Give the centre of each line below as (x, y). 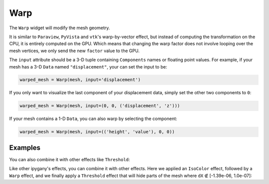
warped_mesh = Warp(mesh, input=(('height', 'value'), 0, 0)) (97, 132)
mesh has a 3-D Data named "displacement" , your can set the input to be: (88, 66)
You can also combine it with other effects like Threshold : (70, 159)
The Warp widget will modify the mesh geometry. (60, 28)
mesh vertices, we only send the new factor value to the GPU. (74, 51)
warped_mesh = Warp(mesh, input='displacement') (80, 80)
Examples (25, 148)
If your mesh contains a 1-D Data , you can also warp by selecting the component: (93, 119)
